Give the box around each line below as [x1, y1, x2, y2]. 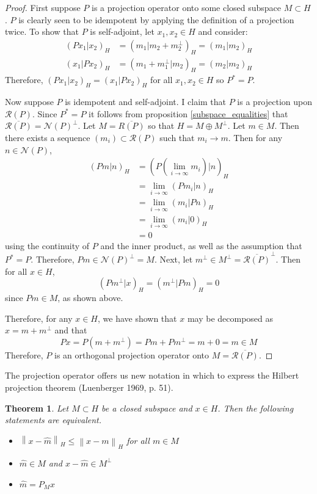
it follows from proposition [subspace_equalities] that [89, 107, 288, 120]
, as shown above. [57, 291, 123, 304]
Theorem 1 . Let [5, 401, 69, 414]
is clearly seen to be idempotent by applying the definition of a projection [18, 13, 294, 26]
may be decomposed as [187, 311, 274, 324]
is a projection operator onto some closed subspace [92, 1, 282, 13]
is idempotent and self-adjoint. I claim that [65, 95, 227, 108]
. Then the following [217, 401, 294, 414]
